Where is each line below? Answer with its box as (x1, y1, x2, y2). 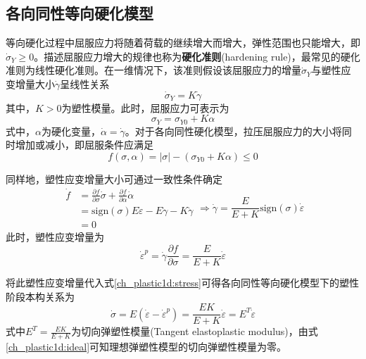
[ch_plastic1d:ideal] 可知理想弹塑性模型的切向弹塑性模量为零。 (6, 339, 287, 354)
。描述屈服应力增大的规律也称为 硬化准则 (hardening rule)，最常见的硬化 (34, 49, 360, 63)
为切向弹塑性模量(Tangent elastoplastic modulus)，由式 (71, 324, 318, 339)
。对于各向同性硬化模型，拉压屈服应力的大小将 (125, 123, 342, 138)
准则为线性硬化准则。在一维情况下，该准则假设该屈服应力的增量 (6, 63, 301, 77)
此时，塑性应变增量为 (6, 229, 104, 244)
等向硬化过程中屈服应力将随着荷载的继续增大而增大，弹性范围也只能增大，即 (6, 35, 360, 50)
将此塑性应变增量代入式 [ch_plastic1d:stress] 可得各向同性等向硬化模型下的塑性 (6, 275, 360, 290)
